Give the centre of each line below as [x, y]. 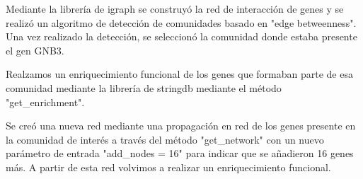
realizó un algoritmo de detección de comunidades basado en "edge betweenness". [181, 22]
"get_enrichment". [45, 102]
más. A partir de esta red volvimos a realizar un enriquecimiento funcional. [168, 167]
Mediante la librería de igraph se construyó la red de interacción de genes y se [175, 8]
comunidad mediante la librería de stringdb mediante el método [144, 87]
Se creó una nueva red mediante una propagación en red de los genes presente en [181, 126]
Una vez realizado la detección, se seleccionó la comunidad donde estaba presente [181, 36]
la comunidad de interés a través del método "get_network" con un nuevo [165, 139]
